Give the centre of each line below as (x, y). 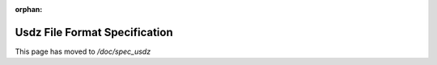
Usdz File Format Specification (94, 32)
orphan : (29, 9)
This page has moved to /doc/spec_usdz (83, 51)
